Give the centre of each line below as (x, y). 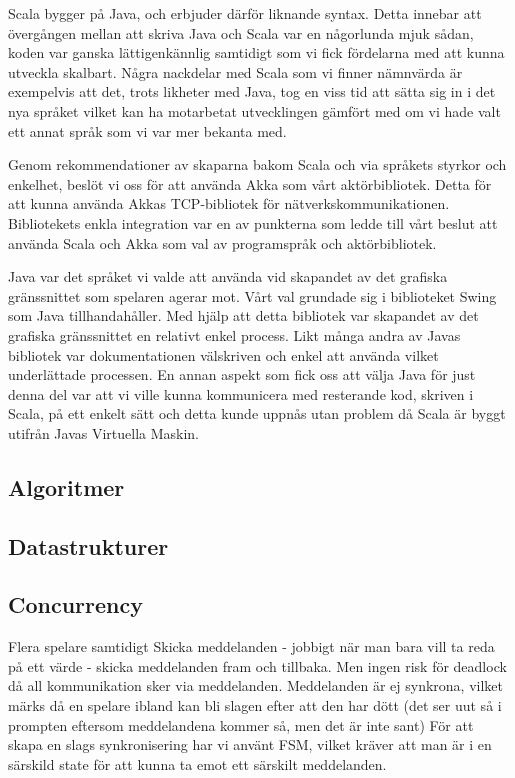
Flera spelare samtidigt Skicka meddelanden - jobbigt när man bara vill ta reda (251, 646)
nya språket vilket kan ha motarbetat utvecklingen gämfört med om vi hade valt (254, 110)
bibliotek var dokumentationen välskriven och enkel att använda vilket (223, 354)
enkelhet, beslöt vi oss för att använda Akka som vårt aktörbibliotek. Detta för (250, 183)
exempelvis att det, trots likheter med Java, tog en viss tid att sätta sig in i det (252, 91)
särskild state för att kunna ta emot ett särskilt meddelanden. (197, 763)
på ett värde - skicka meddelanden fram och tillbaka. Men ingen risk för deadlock (257, 665)
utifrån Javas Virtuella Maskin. (104, 432)
